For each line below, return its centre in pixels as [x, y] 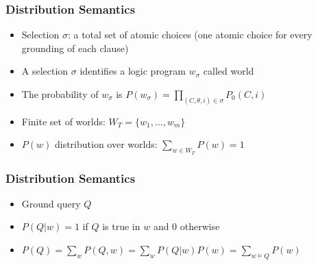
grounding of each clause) [75, 48]
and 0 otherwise [186, 226]
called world [229, 71]
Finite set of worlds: [63, 121]
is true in [121, 226]
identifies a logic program [133, 71]
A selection [45, 71]
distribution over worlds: [106, 144]
